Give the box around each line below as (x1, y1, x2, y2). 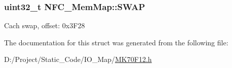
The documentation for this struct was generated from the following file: (4, 37, 228, 47)
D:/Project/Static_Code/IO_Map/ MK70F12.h (4, 54, 152, 64)
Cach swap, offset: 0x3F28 (4, 20, 85, 31)
